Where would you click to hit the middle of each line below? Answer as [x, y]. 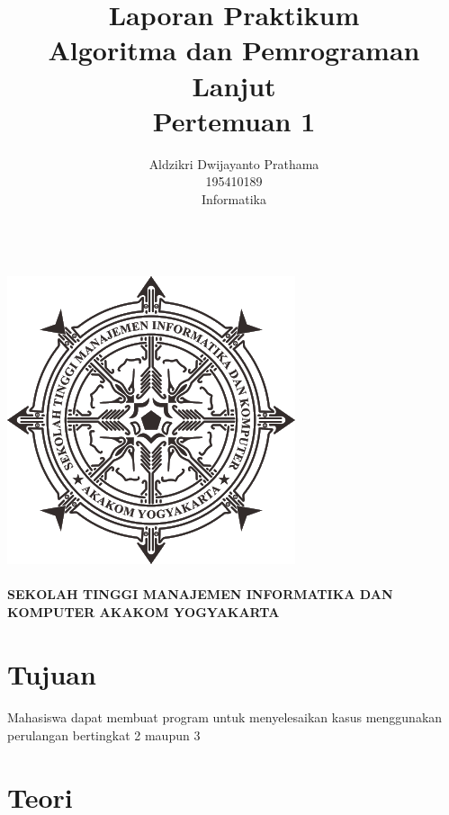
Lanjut [234, 85]
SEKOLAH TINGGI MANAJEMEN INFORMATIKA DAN [200, 594]
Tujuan [52, 673]
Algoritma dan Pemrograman [234, 50]
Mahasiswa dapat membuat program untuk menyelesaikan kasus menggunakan [225, 717]
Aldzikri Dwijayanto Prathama [234, 163]
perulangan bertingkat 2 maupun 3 [104, 735]
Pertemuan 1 [234, 120]
